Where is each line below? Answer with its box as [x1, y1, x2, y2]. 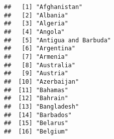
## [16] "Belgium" [4, 128, 68, 135]
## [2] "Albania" [4, 11, 68, 19]
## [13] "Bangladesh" [4, 103, 79, 110]
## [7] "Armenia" [4, 53, 68, 60]
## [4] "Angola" [4, 28, 65, 35]
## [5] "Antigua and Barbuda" [4, 36, 111, 44]
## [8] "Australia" [4, 61, 76, 69]
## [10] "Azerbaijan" [4, 78, 79, 85]
